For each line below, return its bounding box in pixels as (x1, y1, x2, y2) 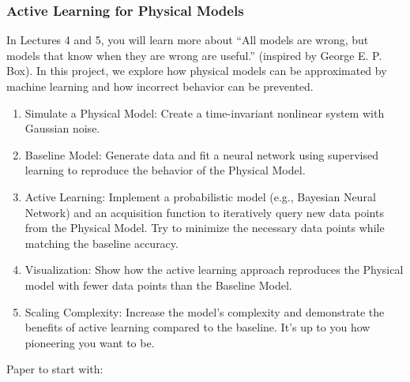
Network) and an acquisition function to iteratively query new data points (24, 204, 384, 220)
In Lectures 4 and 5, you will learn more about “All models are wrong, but (6, 32, 369, 48)
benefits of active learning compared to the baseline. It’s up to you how (24, 319, 371, 335)
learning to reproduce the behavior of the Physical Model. (24, 162, 306, 178)
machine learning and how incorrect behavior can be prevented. (6, 78, 314, 94)
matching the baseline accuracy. (24, 234, 179, 251)
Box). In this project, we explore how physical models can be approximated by (6, 62, 387, 79)
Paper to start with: (6, 361, 103, 377)
